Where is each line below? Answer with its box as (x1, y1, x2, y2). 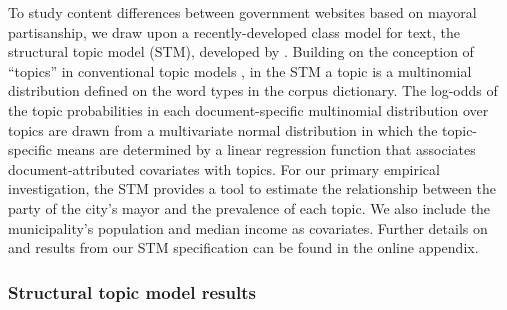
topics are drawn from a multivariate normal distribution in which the (8, 119, 438, 140)
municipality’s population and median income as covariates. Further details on (8, 217, 488, 238)
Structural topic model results (8, 279, 256, 304)
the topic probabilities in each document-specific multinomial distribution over (8, 99, 489, 120)
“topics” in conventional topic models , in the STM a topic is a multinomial (8, 60, 472, 81)
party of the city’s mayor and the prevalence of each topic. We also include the (8, 197, 491, 218)
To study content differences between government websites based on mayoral (8, 2, 477, 22)
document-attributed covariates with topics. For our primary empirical (8, 158, 440, 179)
